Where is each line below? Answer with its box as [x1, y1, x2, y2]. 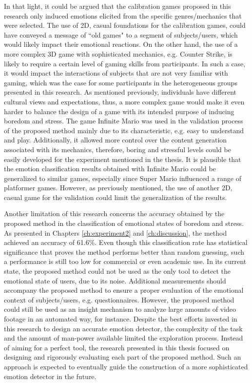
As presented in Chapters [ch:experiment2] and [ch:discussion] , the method [4, 227, 227, 238]
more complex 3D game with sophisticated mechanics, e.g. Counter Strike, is [4, 48, 233, 59]
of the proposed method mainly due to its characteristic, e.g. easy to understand [4, 125, 244, 135]
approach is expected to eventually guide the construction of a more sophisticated [4, 361, 248, 371]
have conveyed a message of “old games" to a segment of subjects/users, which [4, 29, 238, 40]
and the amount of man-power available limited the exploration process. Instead [4, 333, 243, 343]
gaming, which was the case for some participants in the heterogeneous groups [4, 77, 237, 87]
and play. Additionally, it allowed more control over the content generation [4, 135, 227, 145]
